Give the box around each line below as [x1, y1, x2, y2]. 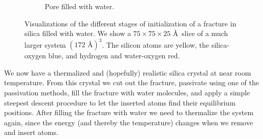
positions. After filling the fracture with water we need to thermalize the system [4, 107, 254, 118]
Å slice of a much [172, 28, 228, 39]
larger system [24, 39, 66, 50]
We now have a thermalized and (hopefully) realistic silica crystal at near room [4, 67, 251, 78]
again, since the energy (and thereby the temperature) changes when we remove [4, 117, 253, 127]
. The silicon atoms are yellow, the [102, 39, 210, 50]
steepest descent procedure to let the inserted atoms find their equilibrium [4, 97, 236, 108]
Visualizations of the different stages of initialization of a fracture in [24, 18, 237, 28]
